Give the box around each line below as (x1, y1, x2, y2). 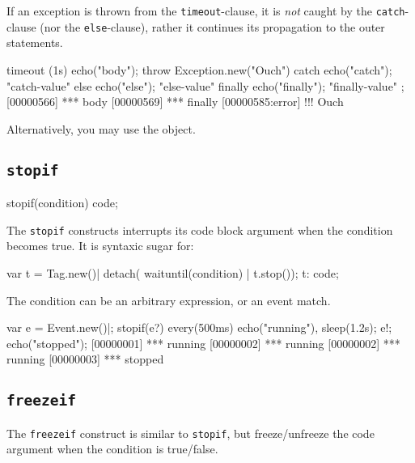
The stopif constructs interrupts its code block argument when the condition (6, 221, 393, 238)
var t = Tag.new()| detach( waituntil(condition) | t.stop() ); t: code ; (6, 264, 339, 281)
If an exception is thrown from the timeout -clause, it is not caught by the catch (6, 2, 405, 19)
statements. (6, 34, 63, 51)
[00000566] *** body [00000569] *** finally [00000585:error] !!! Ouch (6, 93, 344, 110)
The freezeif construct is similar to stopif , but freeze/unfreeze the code (6, 424, 375, 441)
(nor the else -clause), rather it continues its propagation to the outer (40, 18, 385, 35)
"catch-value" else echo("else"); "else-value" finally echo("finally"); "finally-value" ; (6, 77, 404, 94)
